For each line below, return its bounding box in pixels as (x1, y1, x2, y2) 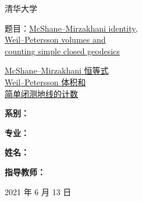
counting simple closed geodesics (5, 44, 120, 57)
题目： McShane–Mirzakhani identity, (5, 22, 138, 34)
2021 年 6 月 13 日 (5, 185, 72, 197)
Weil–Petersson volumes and (5, 33, 106, 46)
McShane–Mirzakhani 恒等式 (5, 64, 109, 77)
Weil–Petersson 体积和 (5, 75, 86, 88)
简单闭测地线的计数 (5, 87, 78, 99)
